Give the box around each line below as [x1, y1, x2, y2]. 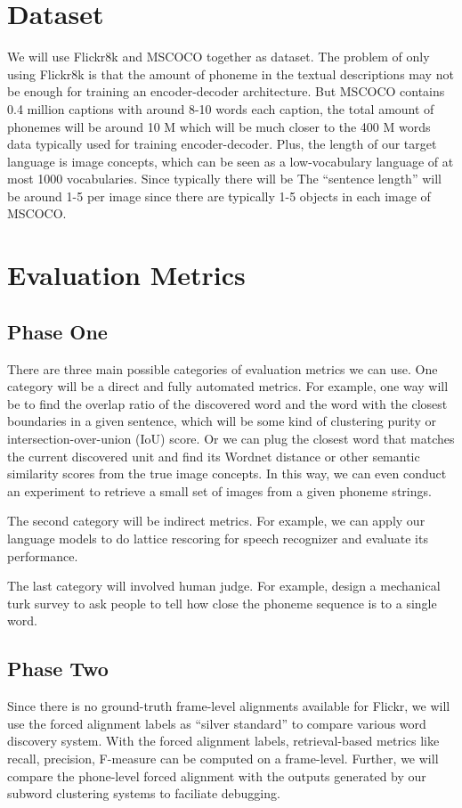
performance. [7, 546, 78, 565]
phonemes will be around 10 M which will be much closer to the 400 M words [7, 117, 431, 135]
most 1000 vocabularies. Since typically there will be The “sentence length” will [7, 169, 442, 188]
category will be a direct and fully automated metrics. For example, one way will [7, 377, 449, 396]
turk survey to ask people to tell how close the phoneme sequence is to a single [7, 593, 437, 612]
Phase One [7, 317, 108, 345]
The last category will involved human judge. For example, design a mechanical [7, 576, 441, 595]
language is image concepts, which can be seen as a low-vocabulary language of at [7, 151, 454, 170]
